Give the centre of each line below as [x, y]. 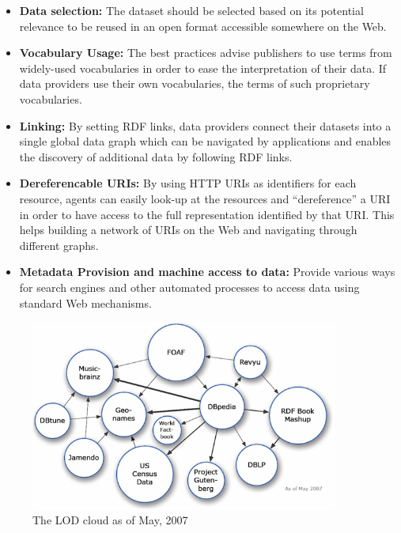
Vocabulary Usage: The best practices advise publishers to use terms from [206, 53]
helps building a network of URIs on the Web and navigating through [188, 230]
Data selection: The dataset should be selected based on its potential [191, 10]
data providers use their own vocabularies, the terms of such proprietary [195, 83]
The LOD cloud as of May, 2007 [110, 520]
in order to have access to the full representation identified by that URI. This [207, 214]
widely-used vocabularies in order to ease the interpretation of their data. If [203, 68]
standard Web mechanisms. [85, 302]
